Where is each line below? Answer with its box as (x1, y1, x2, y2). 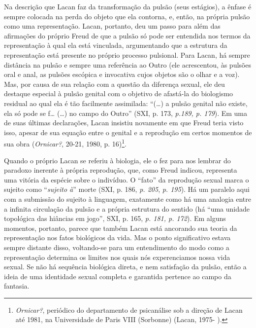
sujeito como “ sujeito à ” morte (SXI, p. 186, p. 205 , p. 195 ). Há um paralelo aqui (4, 184, 250, 194)
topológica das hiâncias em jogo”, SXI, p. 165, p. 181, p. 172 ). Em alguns (4, 213, 226, 223)
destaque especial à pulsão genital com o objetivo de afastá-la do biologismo (4, 88, 233, 99)
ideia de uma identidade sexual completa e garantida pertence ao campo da (4, 271, 231, 281)
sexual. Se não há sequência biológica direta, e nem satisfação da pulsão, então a (4, 261, 247, 272)
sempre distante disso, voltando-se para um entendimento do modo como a (4, 242, 229, 252)
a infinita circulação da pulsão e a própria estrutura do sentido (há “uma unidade (4, 203, 250, 214)
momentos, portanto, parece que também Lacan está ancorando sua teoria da (4, 222, 237, 233)
